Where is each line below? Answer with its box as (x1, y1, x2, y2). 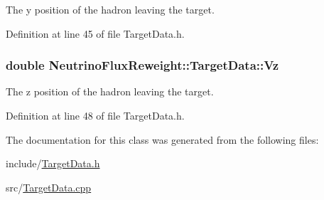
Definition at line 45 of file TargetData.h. (6, 26, 185, 41)
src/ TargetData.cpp (6, 179, 92, 194)
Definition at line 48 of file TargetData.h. (6, 108, 185, 122)
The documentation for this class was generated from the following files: (6, 132, 319, 147)
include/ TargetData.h (6, 156, 100, 171)
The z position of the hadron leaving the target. (6, 84, 214, 99)
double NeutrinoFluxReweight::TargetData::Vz (6, 56, 279, 74)
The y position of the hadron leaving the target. (6, 2, 215, 16)
